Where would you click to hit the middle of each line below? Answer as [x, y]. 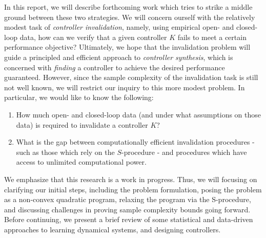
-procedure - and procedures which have [184, 152]
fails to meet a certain [212, 37]
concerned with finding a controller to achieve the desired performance [115, 67]
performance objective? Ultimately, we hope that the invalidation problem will [127, 47]
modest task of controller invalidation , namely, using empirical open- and [119, 27]
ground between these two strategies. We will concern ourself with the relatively [130, 17]
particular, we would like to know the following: [79, 97]
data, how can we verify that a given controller [93, 37]
